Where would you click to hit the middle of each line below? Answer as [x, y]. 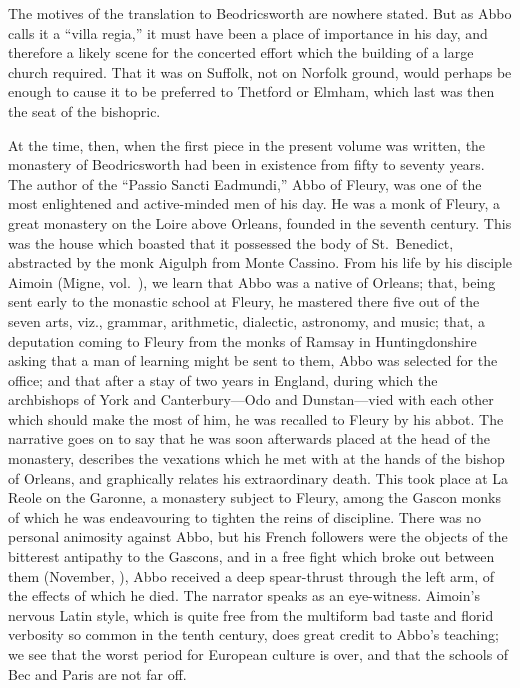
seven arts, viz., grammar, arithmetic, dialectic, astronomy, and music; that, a [246, 320]
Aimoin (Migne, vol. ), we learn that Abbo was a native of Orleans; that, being [252, 281]
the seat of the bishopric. [84, 110]
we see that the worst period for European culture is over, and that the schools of [258, 654]
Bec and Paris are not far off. [97, 673]
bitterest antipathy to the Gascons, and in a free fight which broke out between [251, 556]
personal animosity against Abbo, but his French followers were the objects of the [258, 536]
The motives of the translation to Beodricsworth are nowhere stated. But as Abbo [260, 13]
